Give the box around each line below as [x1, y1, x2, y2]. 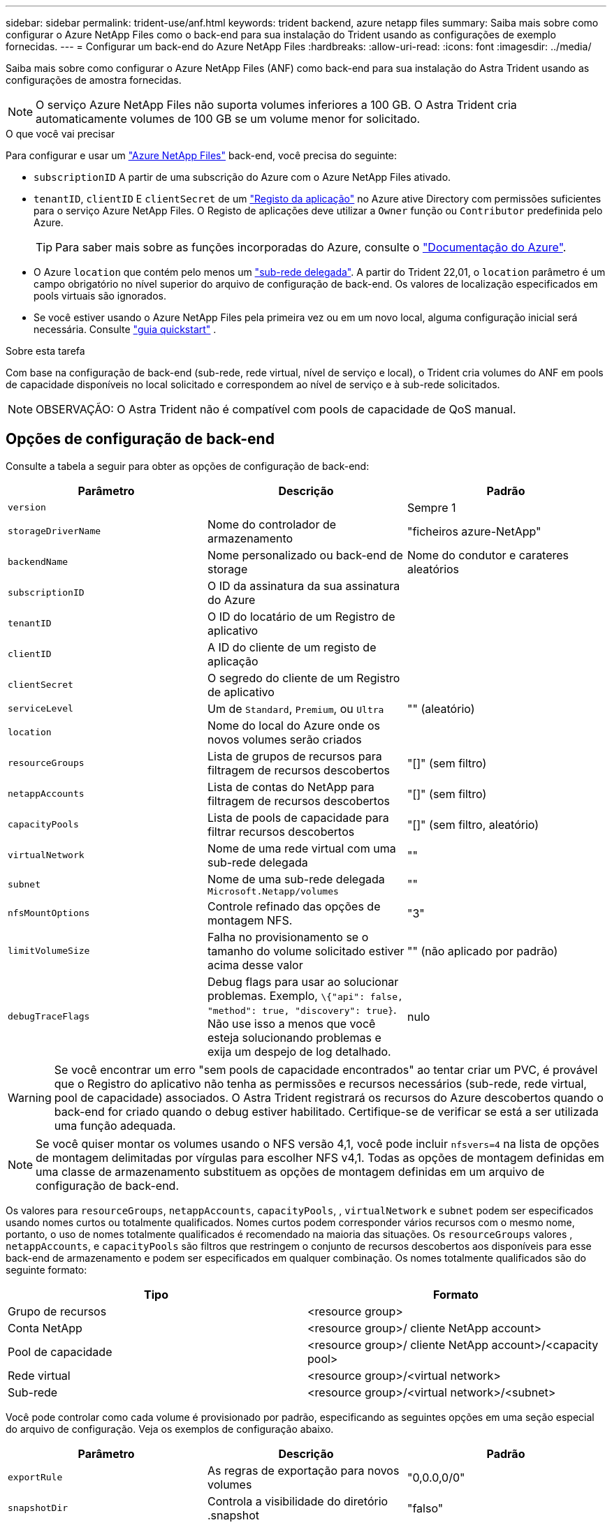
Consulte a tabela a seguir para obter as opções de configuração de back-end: [6, 459, 370, 472]
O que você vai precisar [6, 128, 115, 140]
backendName [8, 557, 68, 568]
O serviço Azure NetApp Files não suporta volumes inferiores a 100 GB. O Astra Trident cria [36, 98, 517, 112]
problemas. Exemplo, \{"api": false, [207, 988, 403, 1003]
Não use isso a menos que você [207, 1016, 376, 1031]
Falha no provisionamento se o [207, 929, 369, 944]
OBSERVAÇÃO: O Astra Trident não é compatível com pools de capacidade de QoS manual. [36, 402, 516, 416]
